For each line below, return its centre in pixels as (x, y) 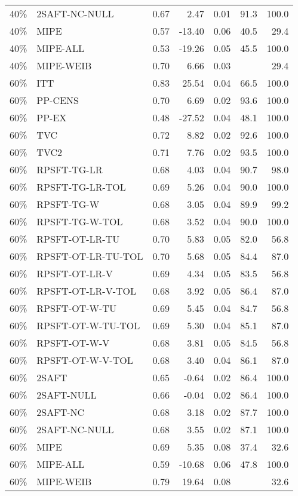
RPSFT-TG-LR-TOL (81, 187)
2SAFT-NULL (67, 395)
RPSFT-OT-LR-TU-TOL (90, 256)
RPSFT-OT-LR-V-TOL (86, 291)
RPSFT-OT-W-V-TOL (85, 360)
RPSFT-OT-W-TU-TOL (88, 325)
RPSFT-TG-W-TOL (80, 221)
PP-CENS (58, 100)
